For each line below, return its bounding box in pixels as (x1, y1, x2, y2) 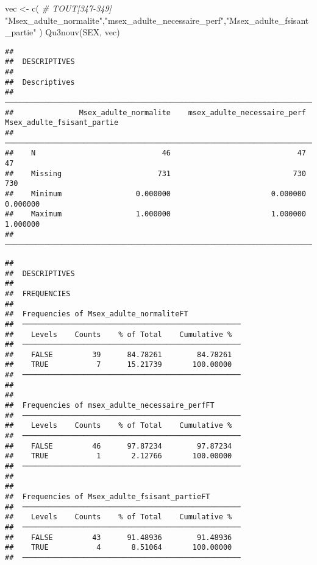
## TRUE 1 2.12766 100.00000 (5, 452, 232, 461)
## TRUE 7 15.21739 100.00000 (5, 360, 232, 369)
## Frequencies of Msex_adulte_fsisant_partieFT (5, 492, 210, 501)
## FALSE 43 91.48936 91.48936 (5, 533, 232, 542)
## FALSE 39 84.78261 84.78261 (5, 350, 232, 359)
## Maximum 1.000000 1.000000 (5, 210, 306, 219)
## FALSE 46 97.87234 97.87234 (5, 441, 232, 450)
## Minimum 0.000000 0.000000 (5, 189, 306, 198)
